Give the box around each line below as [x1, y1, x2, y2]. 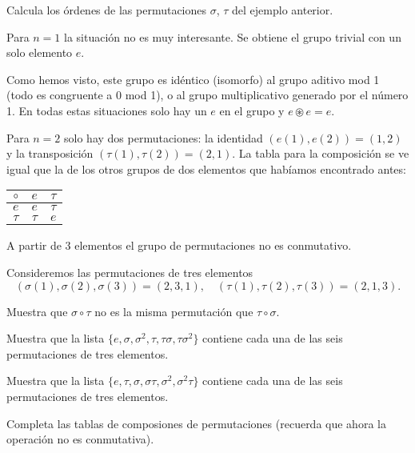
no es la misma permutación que [94, 303, 253, 319]
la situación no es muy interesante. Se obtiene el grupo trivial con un [64, 28, 401, 45]
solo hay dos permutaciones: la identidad [64, 129, 263, 146]
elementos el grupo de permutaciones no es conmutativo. [74, 237, 352, 254]
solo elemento [6, 44, 73, 61]
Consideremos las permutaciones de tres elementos [6, 263, 253, 280]
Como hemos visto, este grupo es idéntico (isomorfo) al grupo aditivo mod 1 [6, 70, 380, 87]
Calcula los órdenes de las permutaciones [6, 2, 207, 18]
